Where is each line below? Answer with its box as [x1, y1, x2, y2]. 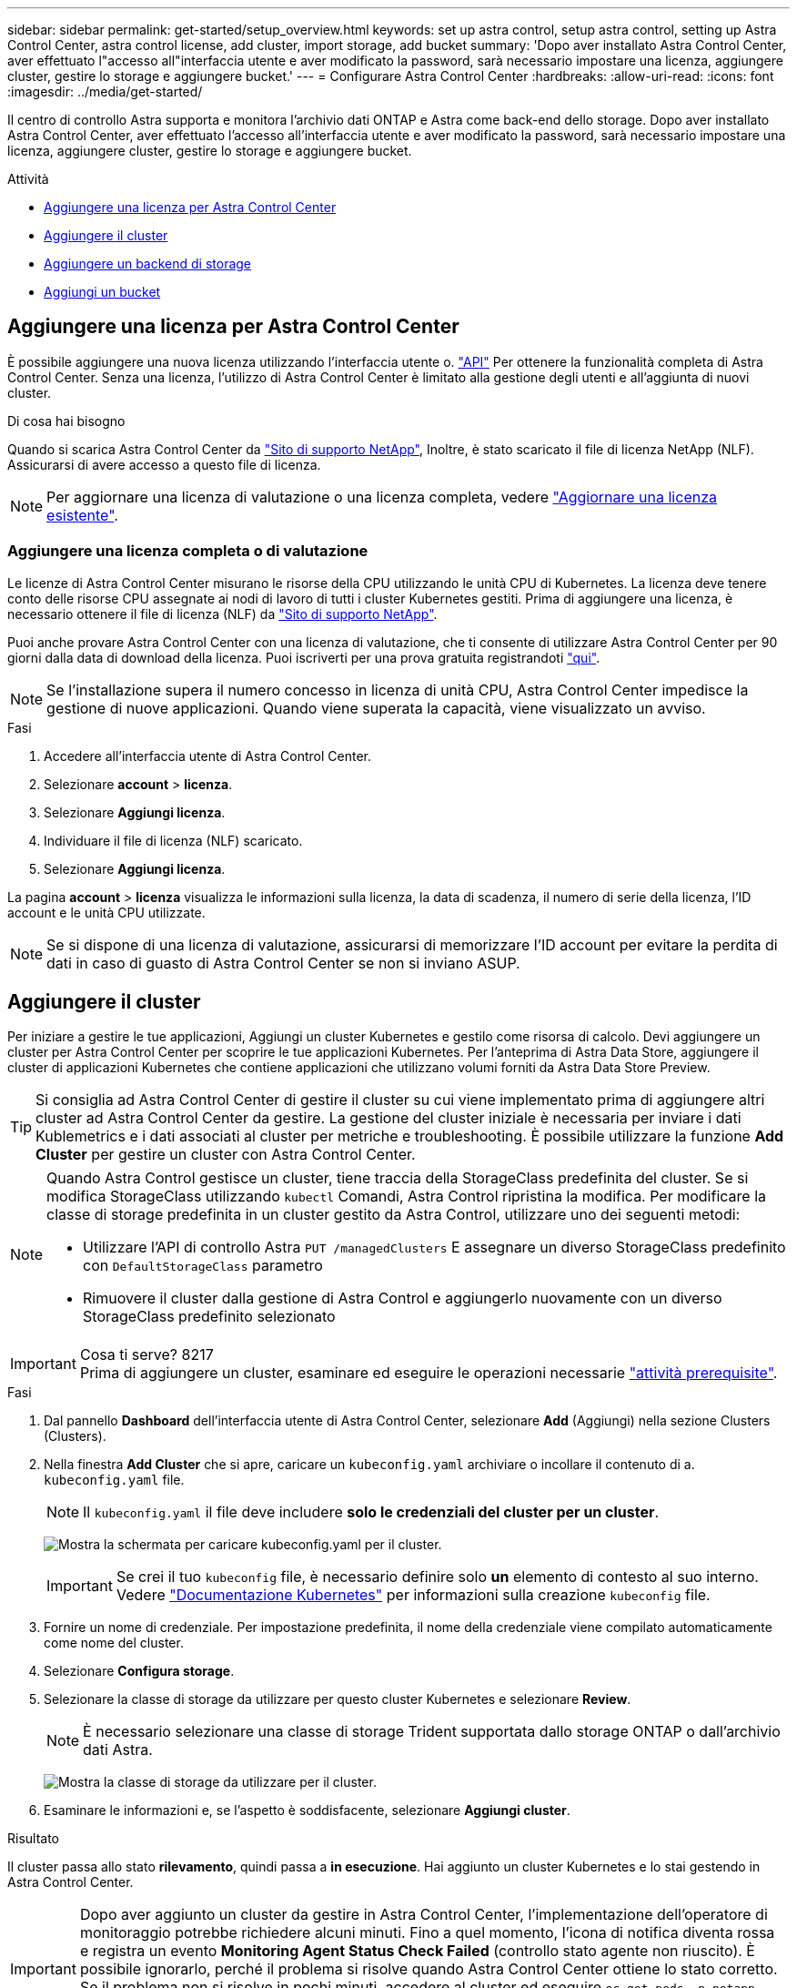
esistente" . [46, 505, 118, 524]
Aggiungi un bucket [44, 284, 161, 299]
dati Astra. [83, 1740, 153, 1760]
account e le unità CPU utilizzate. [7, 904, 206, 920]
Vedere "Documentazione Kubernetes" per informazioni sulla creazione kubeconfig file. [116, 1586, 711, 1605]
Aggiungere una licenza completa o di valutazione [7, 542, 368, 561]
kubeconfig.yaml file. [44, 1472, 185, 1488]
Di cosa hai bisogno [7, 412, 126, 429]
